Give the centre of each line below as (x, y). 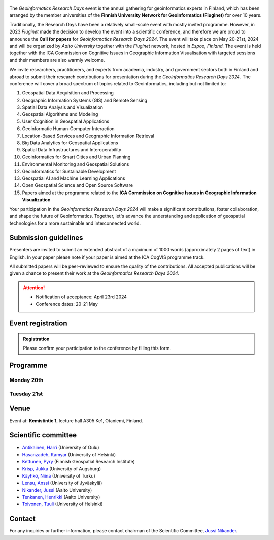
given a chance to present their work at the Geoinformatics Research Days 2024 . (94, 273)
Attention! (34, 288)
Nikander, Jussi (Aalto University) (57, 490)
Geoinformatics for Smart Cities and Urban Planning (76, 157)
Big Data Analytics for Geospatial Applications (70, 143)
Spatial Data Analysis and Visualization (63, 107)
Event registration (38, 323)
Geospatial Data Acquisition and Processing (68, 93)
